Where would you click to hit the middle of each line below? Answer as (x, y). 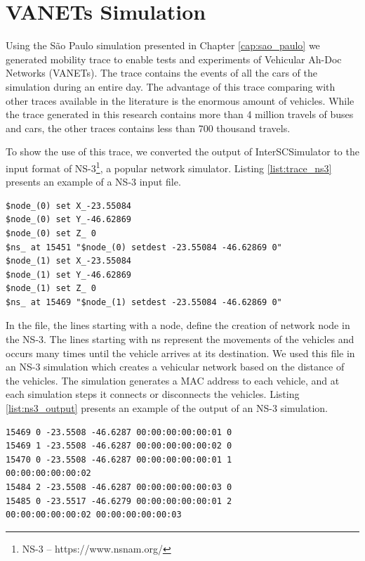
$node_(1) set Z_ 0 (51, 289)
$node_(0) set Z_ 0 (51, 233)
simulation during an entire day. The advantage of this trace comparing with (171, 86)
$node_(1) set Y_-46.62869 (68, 275)
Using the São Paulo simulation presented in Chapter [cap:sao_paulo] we (163, 45)
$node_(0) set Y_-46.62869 (68, 220)
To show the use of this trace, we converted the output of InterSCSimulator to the (182, 151)
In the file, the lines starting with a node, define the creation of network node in (178, 325)
